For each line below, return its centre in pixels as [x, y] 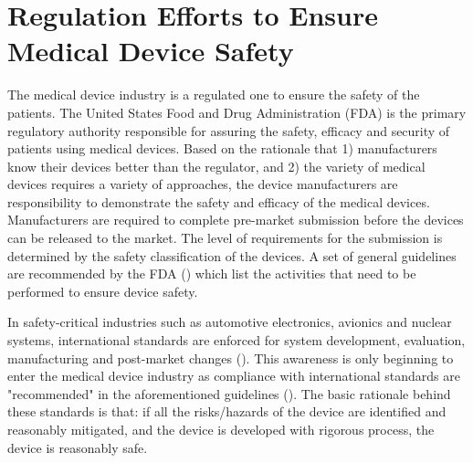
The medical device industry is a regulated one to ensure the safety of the [214, 95]
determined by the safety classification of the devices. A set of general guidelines [232, 255]
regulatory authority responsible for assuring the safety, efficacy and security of [229, 130]
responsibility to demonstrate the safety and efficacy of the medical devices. [219, 201]
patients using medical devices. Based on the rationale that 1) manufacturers [222, 148]
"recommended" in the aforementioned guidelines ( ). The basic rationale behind [229, 393]
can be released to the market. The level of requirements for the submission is [225, 238]
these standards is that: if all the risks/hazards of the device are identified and [227, 411]
